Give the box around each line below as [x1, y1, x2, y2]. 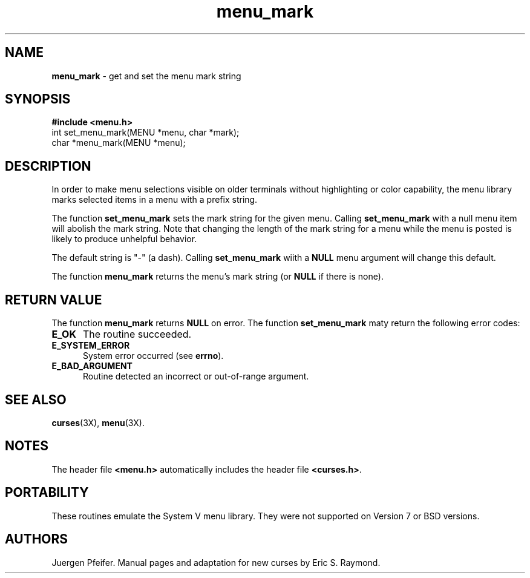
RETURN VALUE [5, 292, 102, 307]
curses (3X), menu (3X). [51, 417, 145, 428]
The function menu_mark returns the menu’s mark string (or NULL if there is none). [51, 271, 384, 282]
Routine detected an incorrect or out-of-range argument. [83, 371, 309, 382]
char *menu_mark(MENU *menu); [51, 137, 186, 148]
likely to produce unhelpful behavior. [51, 234, 197, 245]
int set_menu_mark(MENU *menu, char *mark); [51, 127, 240, 138]
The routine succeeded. [82, 328, 192, 341]
